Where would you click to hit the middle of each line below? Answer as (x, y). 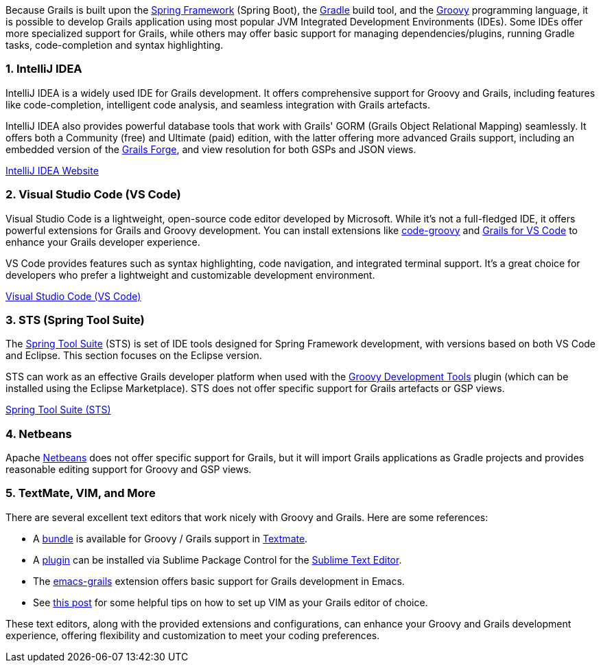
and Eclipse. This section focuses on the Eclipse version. (134, 356)
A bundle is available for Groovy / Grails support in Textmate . (170, 538)
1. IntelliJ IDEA (44, 69)
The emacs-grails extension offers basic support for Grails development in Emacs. (219, 581)
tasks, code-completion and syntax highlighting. (115, 45)
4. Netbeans (39, 434)
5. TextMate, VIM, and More (81, 493)
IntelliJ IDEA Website (52, 170)
